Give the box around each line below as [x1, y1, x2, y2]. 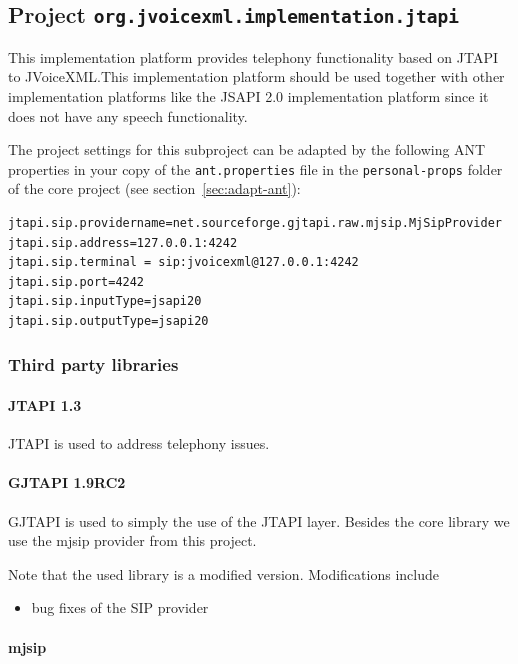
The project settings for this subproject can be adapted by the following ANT [8, 139, 486, 160]
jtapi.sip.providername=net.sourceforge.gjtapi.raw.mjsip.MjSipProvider [8, 216, 502, 230]
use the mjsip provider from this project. [8, 530, 257, 551]
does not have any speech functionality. [8, 105, 248, 126]
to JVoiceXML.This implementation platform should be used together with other [8, 66, 505, 87]
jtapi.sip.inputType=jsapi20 [8, 294, 202, 309]
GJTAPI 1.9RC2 [8, 472, 126, 493]
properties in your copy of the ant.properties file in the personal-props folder [8, 158, 503, 179]
